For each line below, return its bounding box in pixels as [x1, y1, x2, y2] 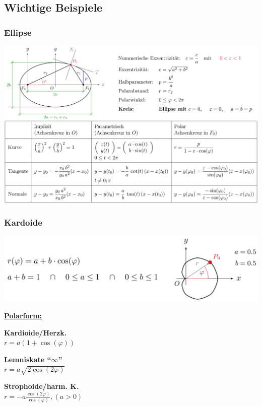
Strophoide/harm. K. [4, 381, 79, 391]
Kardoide [4, 216, 42, 229]
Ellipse [4, 26, 32, 38]
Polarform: [4, 310, 42, 320]
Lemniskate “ [4, 354, 51, 364]
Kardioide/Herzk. [4, 327, 67, 337]
